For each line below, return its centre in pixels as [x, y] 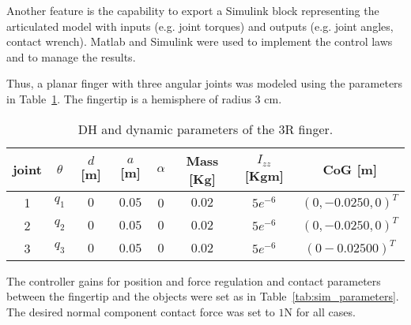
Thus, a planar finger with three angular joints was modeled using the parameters [205, 83]
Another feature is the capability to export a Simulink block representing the [193, 10]
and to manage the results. [71, 56]
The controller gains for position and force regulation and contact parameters [194, 280]
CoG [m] [350, 170]
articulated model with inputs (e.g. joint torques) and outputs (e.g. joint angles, [200, 26]
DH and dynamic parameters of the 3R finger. [205, 129]
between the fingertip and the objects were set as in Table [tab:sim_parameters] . [203, 296]
